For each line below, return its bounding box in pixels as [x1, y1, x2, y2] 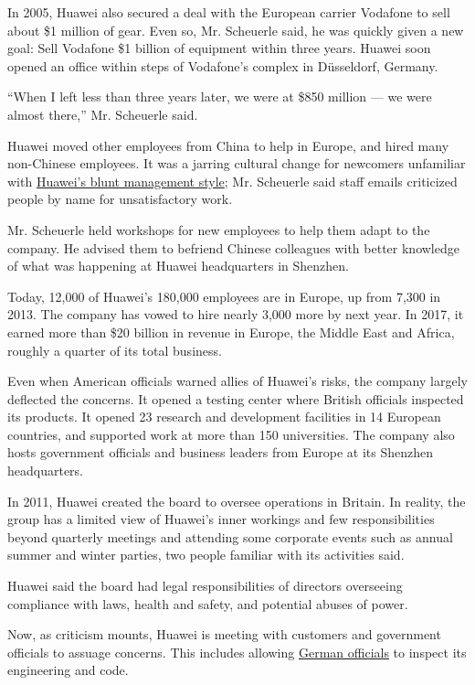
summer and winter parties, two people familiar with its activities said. [7, 545, 405, 564]
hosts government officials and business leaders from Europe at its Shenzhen [7, 443, 434, 462]
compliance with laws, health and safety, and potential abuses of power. [7, 594, 408, 613]
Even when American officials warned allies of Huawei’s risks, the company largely [7, 371, 468, 391]
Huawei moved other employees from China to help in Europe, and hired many [7, 135, 449, 155]
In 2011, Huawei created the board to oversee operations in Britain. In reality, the [7, 491, 466, 510]
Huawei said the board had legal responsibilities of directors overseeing [7, 576, 403, 595]
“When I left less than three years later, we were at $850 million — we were [7, 87, 432, 106]
